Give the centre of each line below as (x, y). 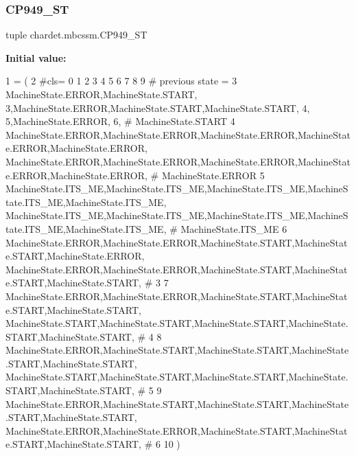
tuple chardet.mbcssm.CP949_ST (76, 35)
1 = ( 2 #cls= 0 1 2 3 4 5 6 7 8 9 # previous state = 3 (121, 81)
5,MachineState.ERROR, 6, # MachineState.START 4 (120, 121)
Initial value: (36, 57)
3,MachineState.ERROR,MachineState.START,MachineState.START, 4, (158, 107)
